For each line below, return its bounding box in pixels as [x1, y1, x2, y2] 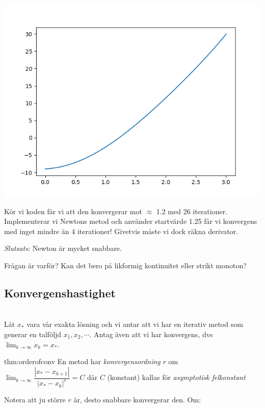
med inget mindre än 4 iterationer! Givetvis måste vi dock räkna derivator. [4, 225, 238, 236]
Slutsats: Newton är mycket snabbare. [4, 243, 122, 253]
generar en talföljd [4, 328, 62, 339]
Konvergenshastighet [4, 285, 116, 300]
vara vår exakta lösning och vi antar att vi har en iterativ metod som [26, 319, 243, 329]
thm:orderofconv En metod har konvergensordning [4, 356, 161, 367]
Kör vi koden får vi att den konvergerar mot [4, 206, 142, 216]
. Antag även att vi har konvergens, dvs [89, 328, 213, 339]
